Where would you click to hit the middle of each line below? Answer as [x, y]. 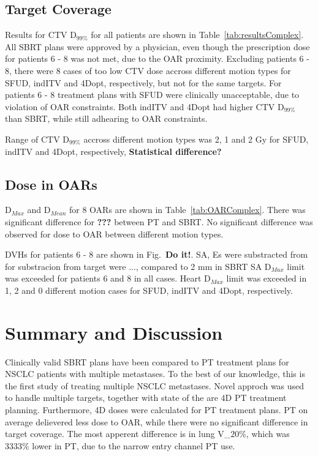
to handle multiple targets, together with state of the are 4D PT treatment [146, 398]
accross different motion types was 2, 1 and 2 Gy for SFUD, [196, 139]
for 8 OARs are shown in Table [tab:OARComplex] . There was [187, 210]
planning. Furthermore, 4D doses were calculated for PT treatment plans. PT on [157, 409]
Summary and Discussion [114, 332]
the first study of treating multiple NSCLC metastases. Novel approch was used [155, 385]
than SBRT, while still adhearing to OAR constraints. [106, 118]
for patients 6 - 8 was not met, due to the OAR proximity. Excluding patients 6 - [157, 58]
